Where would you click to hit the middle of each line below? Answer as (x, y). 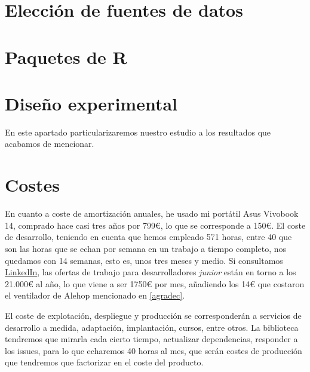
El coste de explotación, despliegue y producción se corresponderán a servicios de (153, 315)
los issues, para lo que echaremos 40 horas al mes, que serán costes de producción (154, 350)
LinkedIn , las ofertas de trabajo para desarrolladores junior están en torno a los (151, 272)
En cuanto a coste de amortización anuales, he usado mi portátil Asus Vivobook (152, 213)
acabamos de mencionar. (50, 144)
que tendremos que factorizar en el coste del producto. (104, 362)
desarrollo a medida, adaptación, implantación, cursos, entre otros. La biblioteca (152, 327)
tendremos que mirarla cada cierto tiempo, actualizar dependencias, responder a (151, 339)
